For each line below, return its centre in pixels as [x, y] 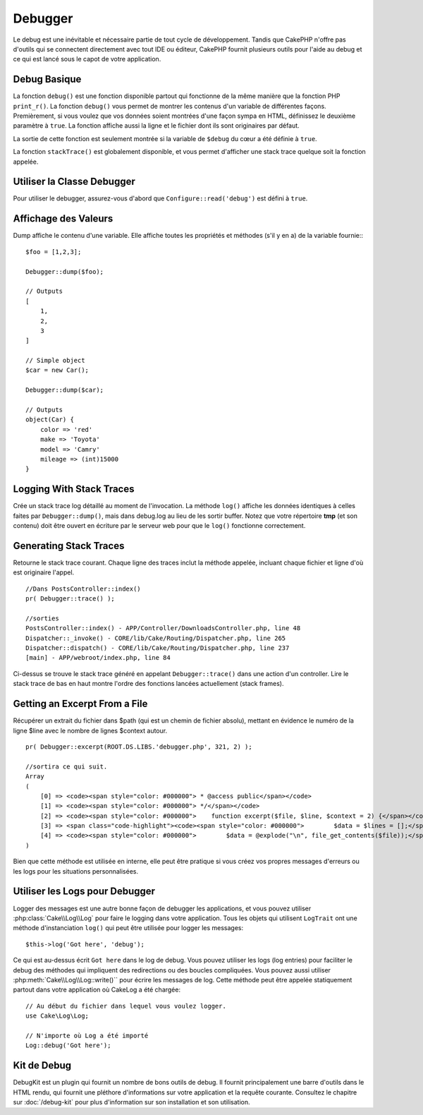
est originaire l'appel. [44, 572]
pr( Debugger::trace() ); [70, 599]
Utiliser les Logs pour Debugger [84, 892]
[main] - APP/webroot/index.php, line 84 [98, 658]
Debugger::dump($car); [65, 390]
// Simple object [55, 361]
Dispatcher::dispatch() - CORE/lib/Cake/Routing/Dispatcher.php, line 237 [158, 648]
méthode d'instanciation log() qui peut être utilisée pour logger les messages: [128, 928]
